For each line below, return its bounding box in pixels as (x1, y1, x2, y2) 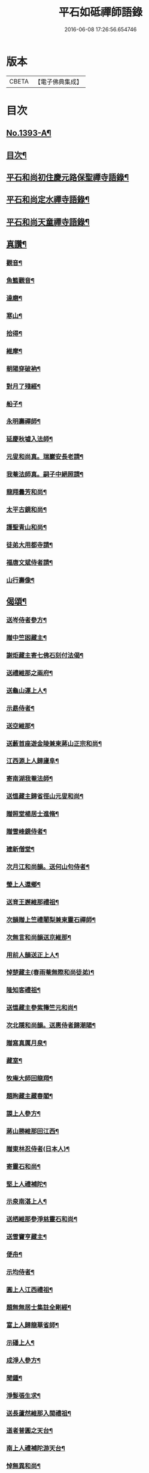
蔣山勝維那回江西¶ (6, 1127, 59, 1135)
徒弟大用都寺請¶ (6, 540, 53, 549)
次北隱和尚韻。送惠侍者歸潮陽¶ (6, 1021, 96, 1029)
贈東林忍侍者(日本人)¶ (6, 1144, 70, 1153)
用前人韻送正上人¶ (6, 951, 59, 959)
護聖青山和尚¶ (6, 523, 47, 531)
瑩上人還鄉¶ (6, 880, 41, 888)
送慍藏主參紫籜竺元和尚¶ (6, 1004, 78, 1012)
